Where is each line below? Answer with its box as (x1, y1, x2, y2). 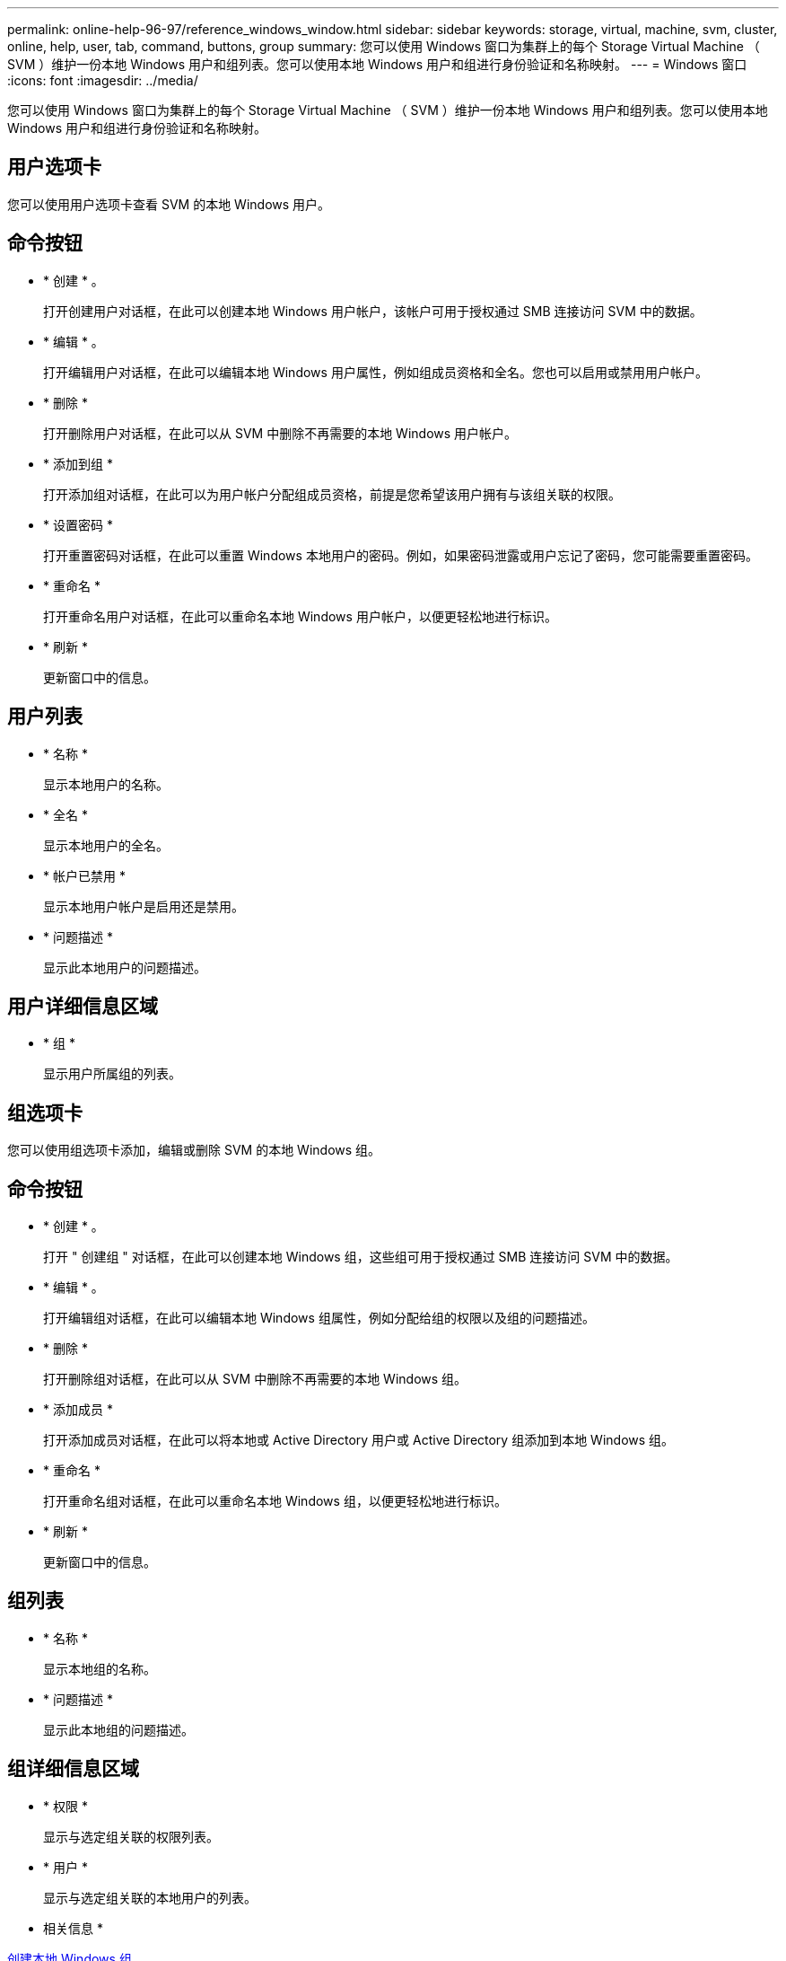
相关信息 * (43, 1920, 103, 1936)
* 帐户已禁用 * (43, 867, 126, 884)
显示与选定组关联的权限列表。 (43, 1828, 219, 1844)
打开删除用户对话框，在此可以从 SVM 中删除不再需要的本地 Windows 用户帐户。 (43, 425, 518, 441)
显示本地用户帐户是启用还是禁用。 (43, 898, 244, 914)
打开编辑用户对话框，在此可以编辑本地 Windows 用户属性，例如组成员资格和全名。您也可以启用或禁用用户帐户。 (43, 364, 708, 380)
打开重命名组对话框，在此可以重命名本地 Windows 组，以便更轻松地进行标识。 (43, 1493, 507, 1509)
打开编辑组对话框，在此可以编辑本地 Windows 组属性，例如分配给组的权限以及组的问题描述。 (43, 1310, 595, 1326)
